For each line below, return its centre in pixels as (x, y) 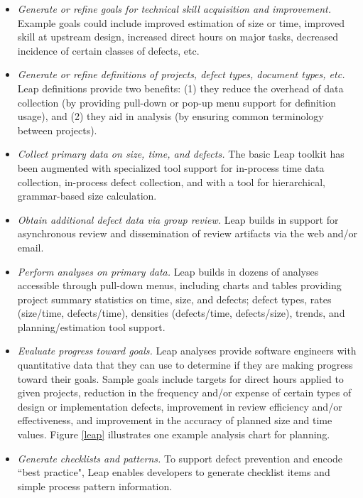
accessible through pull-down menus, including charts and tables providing (179, 285)
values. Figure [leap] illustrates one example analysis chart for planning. (174, 434)
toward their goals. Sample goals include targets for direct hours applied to (180, 378)
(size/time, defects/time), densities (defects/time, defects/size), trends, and (181, 313)
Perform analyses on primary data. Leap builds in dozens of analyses (168, 271)
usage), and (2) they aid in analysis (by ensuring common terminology (170, 116)
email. (31, 247)
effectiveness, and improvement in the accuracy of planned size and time (175, 420)
